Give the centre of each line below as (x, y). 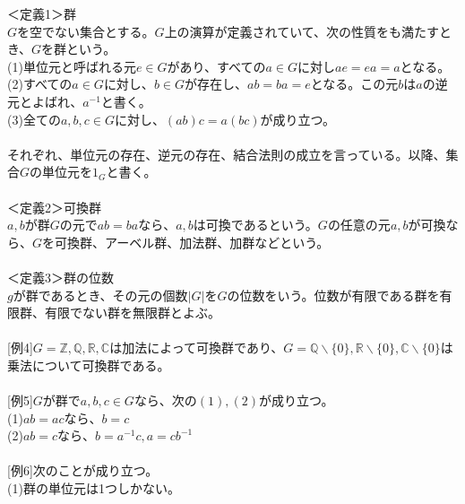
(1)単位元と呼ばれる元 (72, 66)
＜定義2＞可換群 (54, 207)
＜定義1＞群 (42, 13)
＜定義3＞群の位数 (60, 277)
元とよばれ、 (45, 101)
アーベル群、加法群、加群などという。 (217, 242)
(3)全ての (34, 119)
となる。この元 (354, 84)
